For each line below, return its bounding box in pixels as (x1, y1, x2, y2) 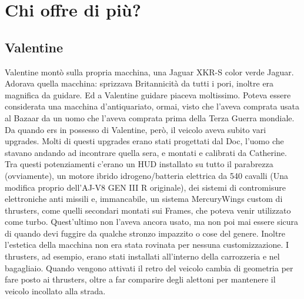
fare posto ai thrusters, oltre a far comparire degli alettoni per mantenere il (5, 273, 276, 285)
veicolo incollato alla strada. (5, 284, 106, 297)
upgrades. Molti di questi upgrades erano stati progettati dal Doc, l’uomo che (5, 135, 284, 147)
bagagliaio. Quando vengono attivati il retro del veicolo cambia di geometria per (5, 261, 293, 274)
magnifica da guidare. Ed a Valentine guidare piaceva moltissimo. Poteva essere (5, 88, 291, 101)
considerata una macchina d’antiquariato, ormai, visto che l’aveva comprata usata (5, 100, 299, 112)
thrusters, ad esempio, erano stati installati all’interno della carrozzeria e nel (5, 250, 280, 263)
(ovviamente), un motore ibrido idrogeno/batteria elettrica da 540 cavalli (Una (5, 169, 289, 181)
